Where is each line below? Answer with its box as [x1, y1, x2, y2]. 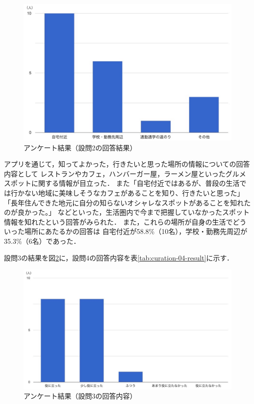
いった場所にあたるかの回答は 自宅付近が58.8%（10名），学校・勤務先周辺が [4, 226, 248, 236]
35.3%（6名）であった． [4, 236, 80, 246]
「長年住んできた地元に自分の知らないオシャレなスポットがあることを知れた [4, 197, 251, 207]
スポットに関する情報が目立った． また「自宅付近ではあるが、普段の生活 [4, 178, 240, 188]
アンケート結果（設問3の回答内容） [24, 391, 137, 401]
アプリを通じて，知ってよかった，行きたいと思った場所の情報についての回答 [4, 159, 250, 169]
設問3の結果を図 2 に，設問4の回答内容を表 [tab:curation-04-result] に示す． [4, 252, 233, 262]
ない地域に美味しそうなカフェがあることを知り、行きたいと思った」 [24, 188, 244, 198]
